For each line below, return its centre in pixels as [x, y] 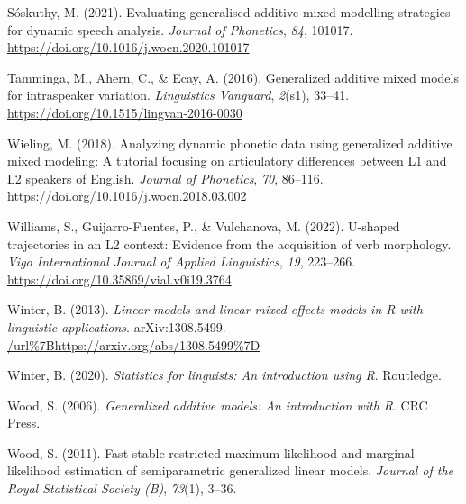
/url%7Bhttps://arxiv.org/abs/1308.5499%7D [134, 344]
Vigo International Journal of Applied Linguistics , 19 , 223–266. [182, 261]
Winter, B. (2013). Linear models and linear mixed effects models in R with [215, 309]
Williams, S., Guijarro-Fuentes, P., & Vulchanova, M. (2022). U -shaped [204, 225]
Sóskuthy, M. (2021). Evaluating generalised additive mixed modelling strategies [229, 12]
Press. [24, 423]
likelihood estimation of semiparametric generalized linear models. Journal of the [230, 470]
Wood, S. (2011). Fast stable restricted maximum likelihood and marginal [211, 452]
